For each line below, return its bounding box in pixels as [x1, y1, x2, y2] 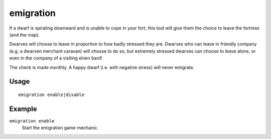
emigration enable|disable [18, 91, 85, 97]
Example [9, 104, 37, 113]
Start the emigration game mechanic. [22, 125, 99, 131]
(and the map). [9, 31, 40, 37]
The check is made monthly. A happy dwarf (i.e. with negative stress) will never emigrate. [9, 64, 195, 70]
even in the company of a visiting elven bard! [9, 55, 102, 61]
